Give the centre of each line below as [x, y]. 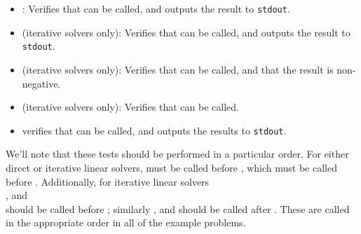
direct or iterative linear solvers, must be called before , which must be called [172, 167]
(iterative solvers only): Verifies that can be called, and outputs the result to [186, 32]
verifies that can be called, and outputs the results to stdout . [154, 130]
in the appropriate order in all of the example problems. [126, 222]
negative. [41, 83]
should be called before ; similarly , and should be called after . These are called [178, 208]
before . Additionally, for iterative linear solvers [108, 181]
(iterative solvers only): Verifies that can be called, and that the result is [178, 69]
